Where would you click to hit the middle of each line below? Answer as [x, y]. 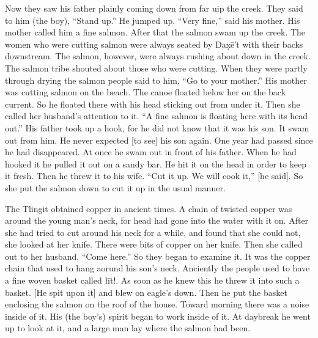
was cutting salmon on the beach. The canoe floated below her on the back [146, 92]
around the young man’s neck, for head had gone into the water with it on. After [157, 220]
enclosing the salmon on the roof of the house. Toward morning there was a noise [157, 304]
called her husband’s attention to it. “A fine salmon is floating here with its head [157, 116]
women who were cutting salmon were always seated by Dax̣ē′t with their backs [154, 44]
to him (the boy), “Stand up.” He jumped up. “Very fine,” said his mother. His [153, 20]
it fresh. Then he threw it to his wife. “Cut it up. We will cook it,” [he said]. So [154, 176]
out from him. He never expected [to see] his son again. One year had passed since [159, 140]
